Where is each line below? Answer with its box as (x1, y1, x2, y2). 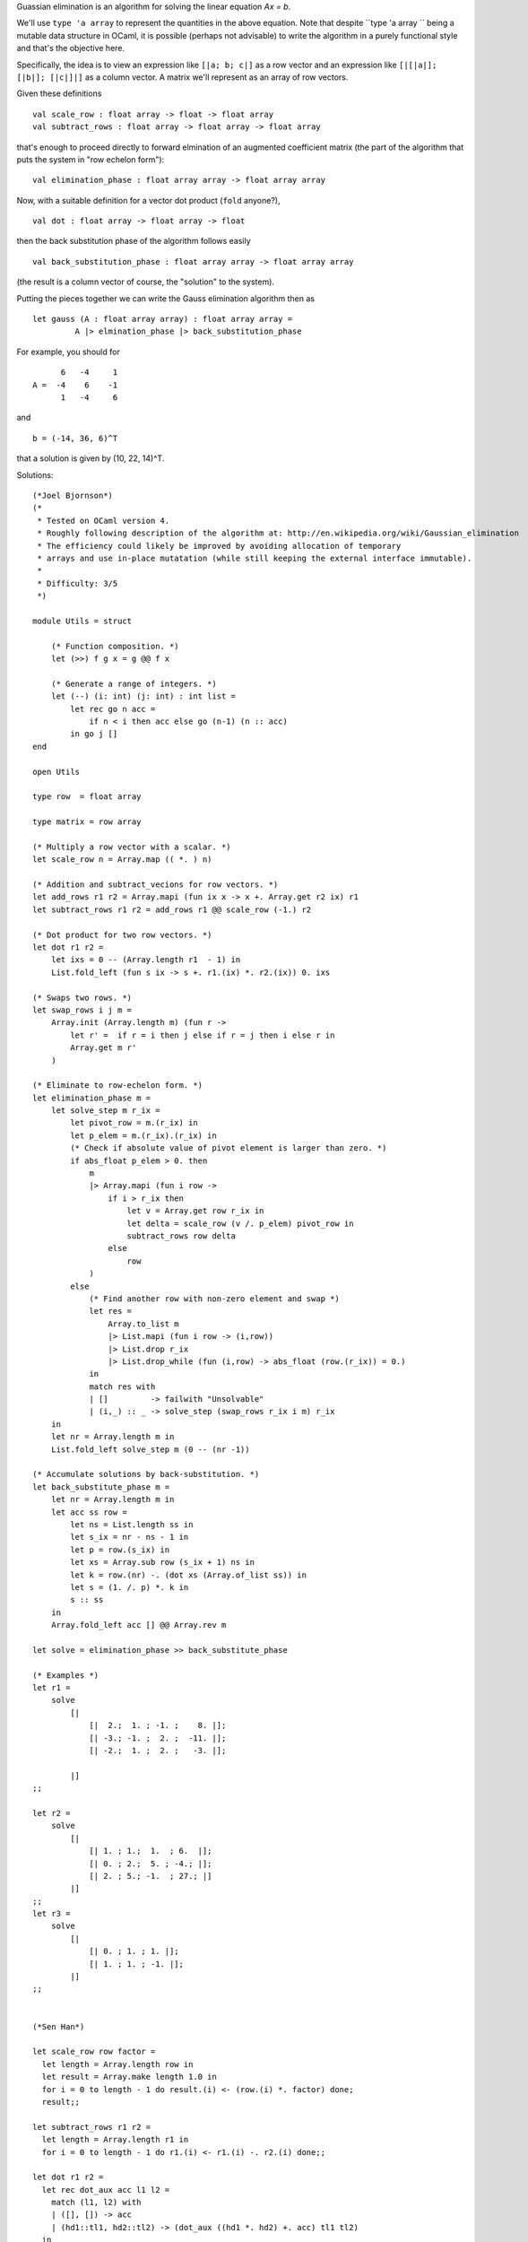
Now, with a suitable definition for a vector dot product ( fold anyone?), (16, 195, 281, 205)
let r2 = (32, 1808, 71, 1818)
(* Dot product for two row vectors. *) (32, 929, 212, 940)
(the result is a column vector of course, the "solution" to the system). (16, 276, 275, 287)
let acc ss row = (50, 1507, 127, 1517)
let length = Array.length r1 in (41, 2134, 189, 2145)
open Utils (32, 767, 81, 777)
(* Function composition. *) (50, 641, 179, 651)
